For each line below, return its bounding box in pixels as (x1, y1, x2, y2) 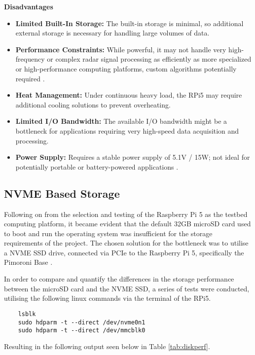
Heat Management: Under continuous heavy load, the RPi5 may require (15, 90, 242, 100)
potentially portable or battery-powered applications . (15, 161, 179, 172)
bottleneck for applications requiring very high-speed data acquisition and (15, 125, 239, 136)
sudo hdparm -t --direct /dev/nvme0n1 (18, 319, 146, 326)
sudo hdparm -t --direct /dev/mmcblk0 (18, 327, 146, 334)
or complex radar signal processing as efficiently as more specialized (47, 54, 252, 64)
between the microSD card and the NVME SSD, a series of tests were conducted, (4, 283, 250, 293)
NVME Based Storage (4, 185, 120, 201)
